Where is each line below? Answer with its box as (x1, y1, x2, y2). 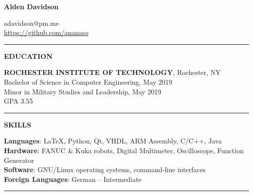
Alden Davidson (4, 1, 59, 11)
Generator (4, 155, 34, 165)
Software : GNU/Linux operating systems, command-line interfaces (4, 164, 206, 175)
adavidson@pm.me (4, 18, 59, 28)
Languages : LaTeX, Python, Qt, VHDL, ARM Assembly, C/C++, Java (4, 136, 222, 146)
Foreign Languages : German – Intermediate (4, 174, 142, 184)
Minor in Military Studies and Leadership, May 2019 (4, 86, 162, 96)
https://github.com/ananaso (4, 27, 89, 37)
